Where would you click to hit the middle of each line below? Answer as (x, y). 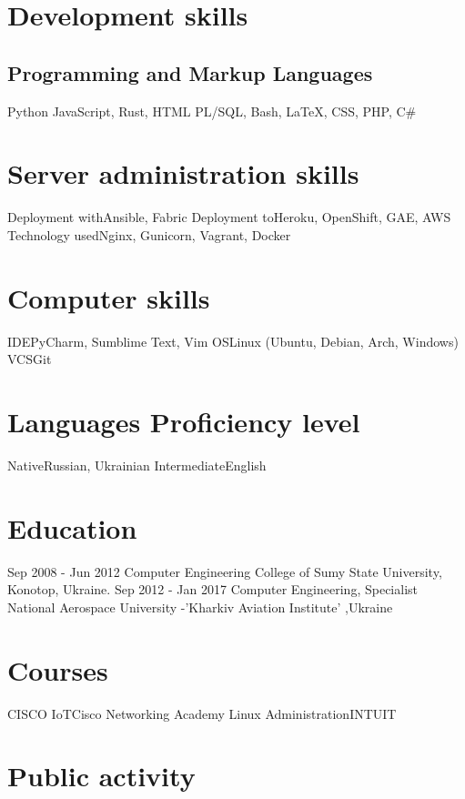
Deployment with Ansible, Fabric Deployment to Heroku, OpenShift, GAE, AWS (229, 217)
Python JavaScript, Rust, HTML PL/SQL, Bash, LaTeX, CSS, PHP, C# (212, 111)
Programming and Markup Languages (190, 72)
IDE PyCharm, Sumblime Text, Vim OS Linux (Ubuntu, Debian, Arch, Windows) (233, 341)
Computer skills (109, 297)
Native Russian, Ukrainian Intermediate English (137, 465)
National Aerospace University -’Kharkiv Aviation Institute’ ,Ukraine (200, 607)
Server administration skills (183, 173)
